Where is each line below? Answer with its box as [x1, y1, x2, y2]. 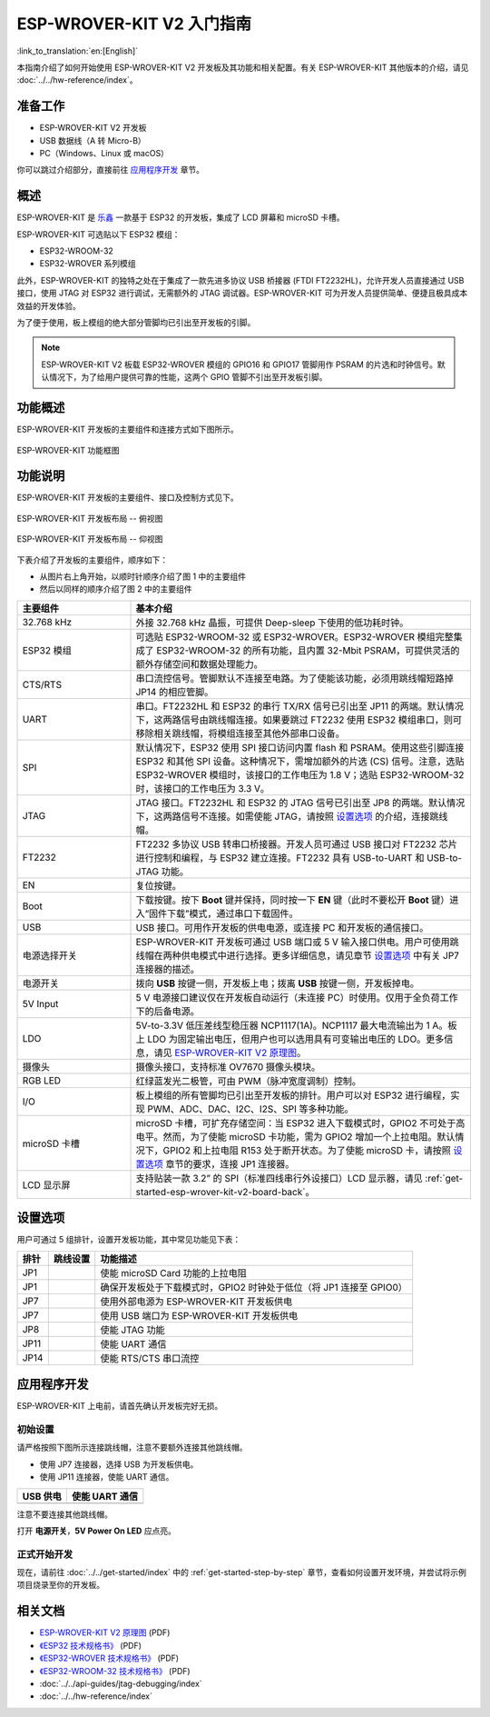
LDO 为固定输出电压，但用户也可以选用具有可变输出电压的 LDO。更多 [146, 1033, 445, 1045]
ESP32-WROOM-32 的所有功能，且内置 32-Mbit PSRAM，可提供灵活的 [155, 644, 460, 656]
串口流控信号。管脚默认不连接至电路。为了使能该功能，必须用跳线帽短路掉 [135, 672, 454, 684]
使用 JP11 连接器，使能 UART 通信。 [39, 1472, 174, 1482]
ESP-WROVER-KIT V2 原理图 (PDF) [39, 1627, 171, 1638]
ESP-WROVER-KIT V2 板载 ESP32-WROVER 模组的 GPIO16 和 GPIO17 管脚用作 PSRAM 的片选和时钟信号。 [41, 359, 438, 370]
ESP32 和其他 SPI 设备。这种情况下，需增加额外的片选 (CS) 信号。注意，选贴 [135, 754, 465, 767]
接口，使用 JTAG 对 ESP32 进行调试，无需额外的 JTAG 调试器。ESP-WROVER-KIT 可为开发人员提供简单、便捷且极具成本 [16, 287, 468, 299]
